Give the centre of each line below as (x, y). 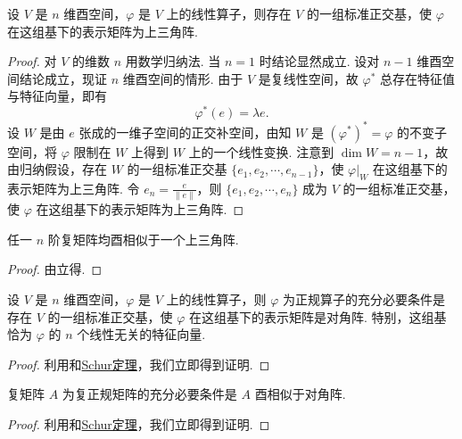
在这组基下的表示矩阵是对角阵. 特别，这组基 (318, 316)
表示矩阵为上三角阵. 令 (74, 188)
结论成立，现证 (63, 78)
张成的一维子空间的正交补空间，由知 (185, 132)
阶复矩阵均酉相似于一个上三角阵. (143, 239)
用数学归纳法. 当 (173, 61)
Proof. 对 (32, 61)
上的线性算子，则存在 (229, 13)
